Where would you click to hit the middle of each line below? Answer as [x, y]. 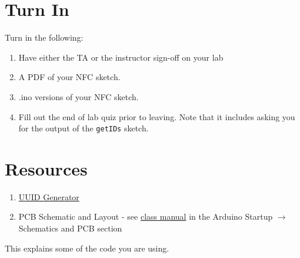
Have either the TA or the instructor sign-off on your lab [121, 57]
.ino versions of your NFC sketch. [79, 96]
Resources [46, 168]
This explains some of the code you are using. [87, 248]
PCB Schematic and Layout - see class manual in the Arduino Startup [146, 216]
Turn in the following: [44, 37]
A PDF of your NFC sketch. [69, 77]
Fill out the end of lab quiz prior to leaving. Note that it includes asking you [157, 116]
